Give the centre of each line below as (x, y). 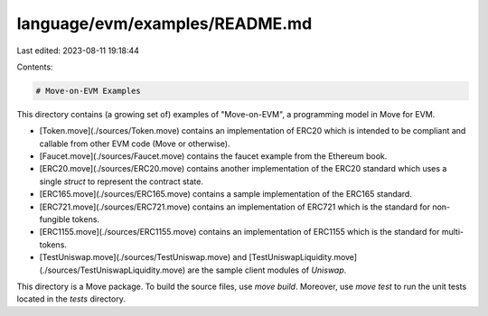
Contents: (35, 67)
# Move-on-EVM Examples (89, 91)
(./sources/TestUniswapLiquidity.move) (113, 270)
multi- (453, 232)
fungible (55, 219)
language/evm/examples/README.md (164, 23)
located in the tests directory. (71, 299)
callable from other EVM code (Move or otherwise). (135, 144)
